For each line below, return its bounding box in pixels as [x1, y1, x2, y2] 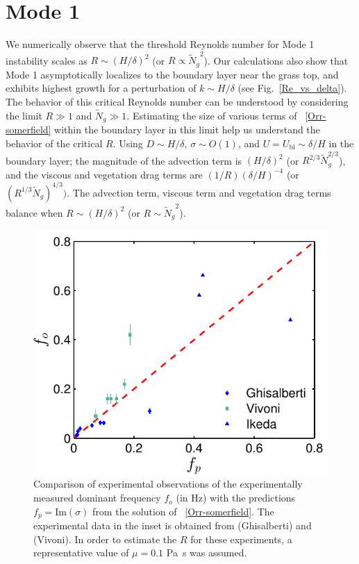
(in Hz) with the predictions [176, 490, 296, 505]
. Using [112, 135, 143, 150]
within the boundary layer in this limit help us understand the [54, 122, 320, 137]
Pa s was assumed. [166, 545, 247, 560]
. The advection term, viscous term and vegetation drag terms [67, 185, 331, 199]
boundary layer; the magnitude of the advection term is [6, 153, 242, 167]
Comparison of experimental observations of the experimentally [33, 476, 303, 491]
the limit [6, 108, 42, 122]
